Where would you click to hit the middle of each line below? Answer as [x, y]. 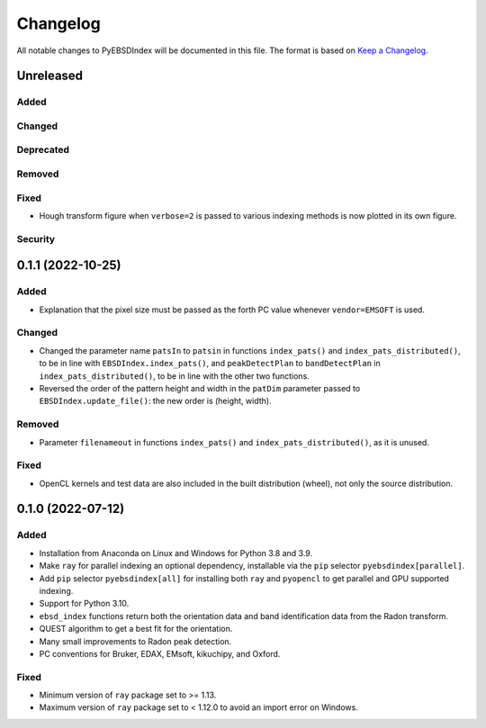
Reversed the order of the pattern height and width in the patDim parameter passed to [200, 388]
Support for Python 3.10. [84, 604]
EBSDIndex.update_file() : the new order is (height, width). [155, 401]
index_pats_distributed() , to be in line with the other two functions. [174, 376]
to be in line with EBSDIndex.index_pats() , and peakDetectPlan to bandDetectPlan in [210, 364]
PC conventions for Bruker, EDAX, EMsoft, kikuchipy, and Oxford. [160, 653]
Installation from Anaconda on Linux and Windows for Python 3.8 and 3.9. [176, 553]
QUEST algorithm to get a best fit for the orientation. [136, 629]
